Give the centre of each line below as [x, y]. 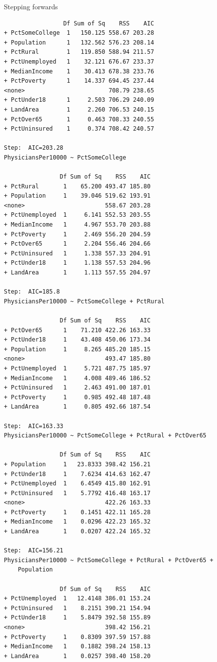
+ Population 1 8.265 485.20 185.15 [77, 349]
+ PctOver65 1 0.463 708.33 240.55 [79, 119]
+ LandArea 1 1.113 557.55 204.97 [77, 273]
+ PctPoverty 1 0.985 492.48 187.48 [77, 397]
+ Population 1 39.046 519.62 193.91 [77, 196]
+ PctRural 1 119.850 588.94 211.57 [79, 52]
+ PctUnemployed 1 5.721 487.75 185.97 [77, 368]
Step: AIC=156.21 [34, 551]
